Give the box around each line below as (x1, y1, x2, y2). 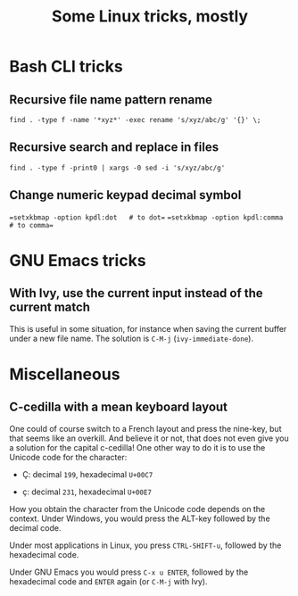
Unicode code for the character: (9, 451, 128, 462)
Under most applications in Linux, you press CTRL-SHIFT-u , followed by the (9, 540, 282, 550)
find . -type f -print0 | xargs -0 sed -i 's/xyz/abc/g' (9, 163, 226, 172)
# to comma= (9, 220, 54, 229)
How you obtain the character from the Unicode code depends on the (9, 503, 266, 514)
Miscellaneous (9, 364, 120, 385)
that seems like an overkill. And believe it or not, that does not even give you (9, 433, 289, 443)
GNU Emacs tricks (9, 250, 146, 270)
